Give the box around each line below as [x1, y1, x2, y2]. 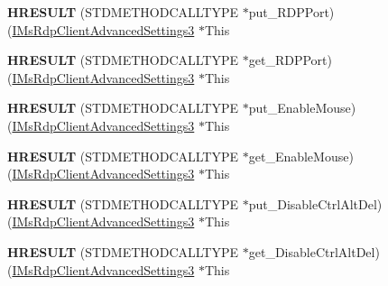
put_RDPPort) [248, 3, 335, 21]
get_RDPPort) [248, 51, 332, 69]
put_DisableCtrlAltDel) [248, 194, 383, 213]
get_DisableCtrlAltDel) [248, 242, 380, 261]
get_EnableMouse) [248, 146, 354, 165]
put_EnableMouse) [248, 98, 356, 117]
